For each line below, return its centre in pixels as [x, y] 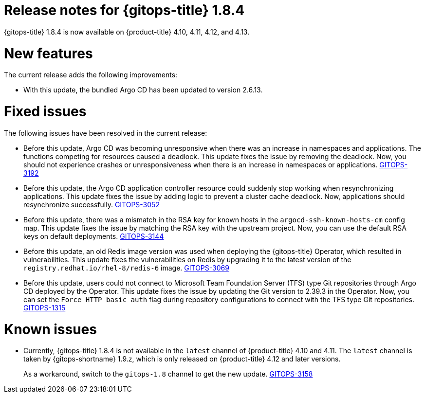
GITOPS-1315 [45, 307]
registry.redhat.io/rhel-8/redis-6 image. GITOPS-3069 [126, 268]
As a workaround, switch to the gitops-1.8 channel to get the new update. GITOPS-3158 [168, 374]
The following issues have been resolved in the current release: [106, 133]
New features [48, 53]
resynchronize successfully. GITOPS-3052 [92, 204]
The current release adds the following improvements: [91, 75]
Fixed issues [45, 111]
